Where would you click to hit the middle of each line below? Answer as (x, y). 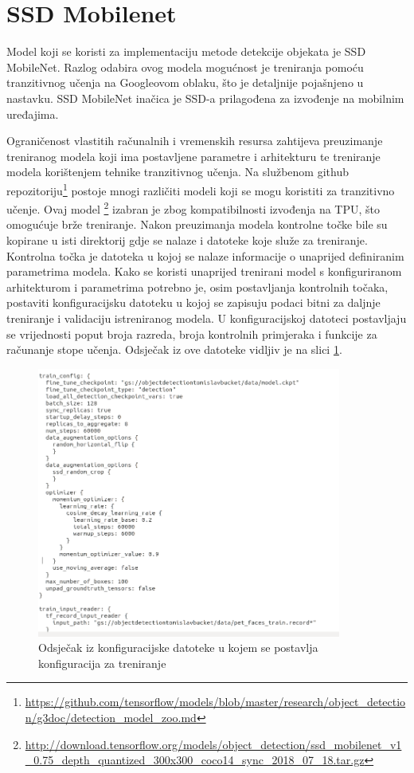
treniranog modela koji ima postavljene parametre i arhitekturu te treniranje (193, 156)
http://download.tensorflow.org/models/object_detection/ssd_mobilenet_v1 (213, 744)
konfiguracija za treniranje (102, 663)
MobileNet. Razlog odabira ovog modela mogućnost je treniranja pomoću (185, 67)
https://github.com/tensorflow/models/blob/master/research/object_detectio (215, 702)
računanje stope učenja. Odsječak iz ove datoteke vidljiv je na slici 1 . (174, 349)
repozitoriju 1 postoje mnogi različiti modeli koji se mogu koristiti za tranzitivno (201, 189)
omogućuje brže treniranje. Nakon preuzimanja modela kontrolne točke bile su (197, 224)
